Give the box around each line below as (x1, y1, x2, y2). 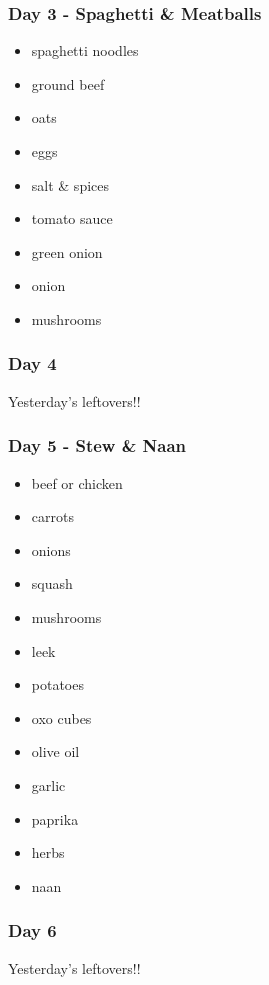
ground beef (31, 73, 105, 94)
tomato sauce (31, 208, 113, 229)
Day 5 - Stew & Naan (8, 433, 187, 458)
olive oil (31, 741, 80, 762)
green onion (31, 241, 103, 262)
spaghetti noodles (31, 40, 139, 61)
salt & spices (31, 174, 110, 195)
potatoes (31, 674, 84, 695)
